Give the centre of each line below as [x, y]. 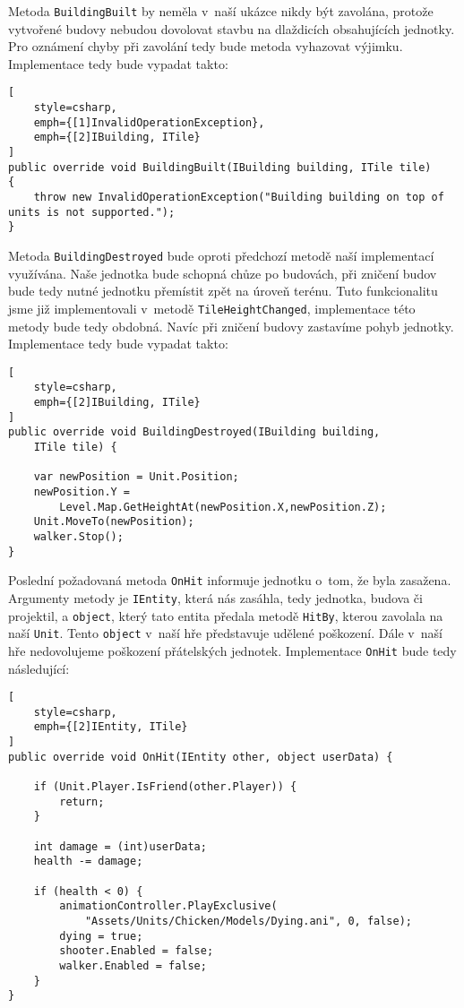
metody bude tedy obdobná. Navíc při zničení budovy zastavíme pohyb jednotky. [231, 326]
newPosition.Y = [82, 491]
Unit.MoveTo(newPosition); [114, 522]
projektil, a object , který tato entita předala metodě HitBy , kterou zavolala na [226, 615]
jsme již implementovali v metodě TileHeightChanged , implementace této [212, 308]
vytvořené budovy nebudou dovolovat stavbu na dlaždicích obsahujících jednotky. [232, 28]
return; [82, 801]
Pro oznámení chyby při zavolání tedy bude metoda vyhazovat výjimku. [206, 46]
